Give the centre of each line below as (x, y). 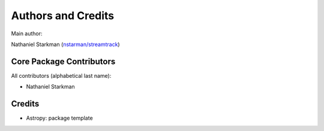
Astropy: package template (59, 118)
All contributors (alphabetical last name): (61, 75)
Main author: (27, 33)
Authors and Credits (63, 16)
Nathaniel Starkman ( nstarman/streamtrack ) (65, 44)
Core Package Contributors (63, 61)
